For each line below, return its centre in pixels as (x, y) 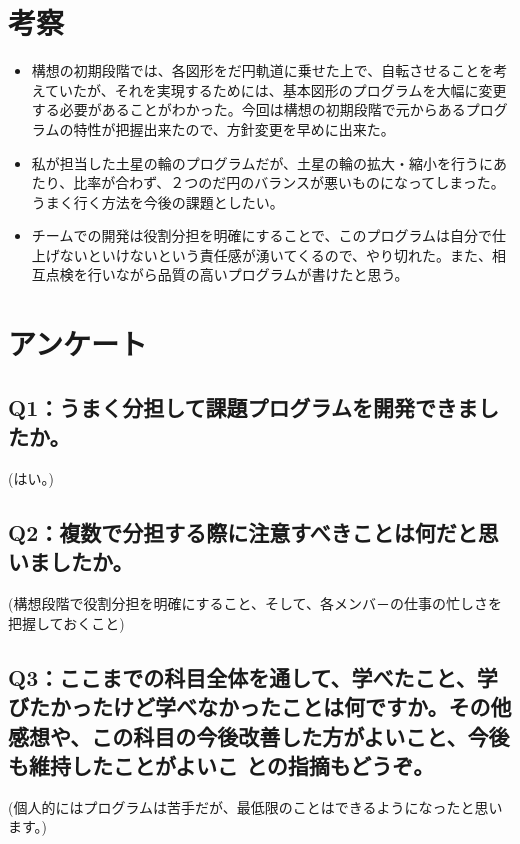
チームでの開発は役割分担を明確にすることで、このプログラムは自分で (262, 235)
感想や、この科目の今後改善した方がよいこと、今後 (259, 735)
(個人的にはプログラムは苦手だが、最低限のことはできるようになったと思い (255, 806)
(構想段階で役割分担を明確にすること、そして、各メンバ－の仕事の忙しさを (255, 603)
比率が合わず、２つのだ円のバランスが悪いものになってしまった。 (289, 182)
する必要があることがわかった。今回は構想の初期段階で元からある (248, 109)
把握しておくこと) (66, 622)
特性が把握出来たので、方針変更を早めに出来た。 (234, 128)
